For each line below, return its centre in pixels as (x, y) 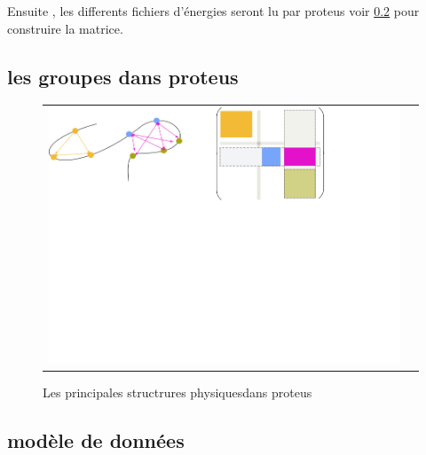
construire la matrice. (65, 28)
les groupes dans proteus (123, 76)
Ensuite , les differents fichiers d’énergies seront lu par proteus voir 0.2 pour (213, 11)
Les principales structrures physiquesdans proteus (177, 392)
